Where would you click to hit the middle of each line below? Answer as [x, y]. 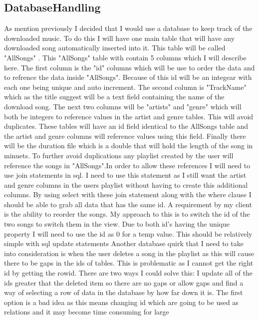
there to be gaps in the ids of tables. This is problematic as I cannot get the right [129, 263]
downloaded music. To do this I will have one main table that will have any [120, 38]
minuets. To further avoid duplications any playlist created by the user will [119, 155]
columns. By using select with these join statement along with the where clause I [128, 194]
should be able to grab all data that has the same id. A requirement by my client [128, 204]
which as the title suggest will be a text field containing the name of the [114, 97]
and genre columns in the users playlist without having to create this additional [126, 184]
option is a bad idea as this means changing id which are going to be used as [121, 302]
